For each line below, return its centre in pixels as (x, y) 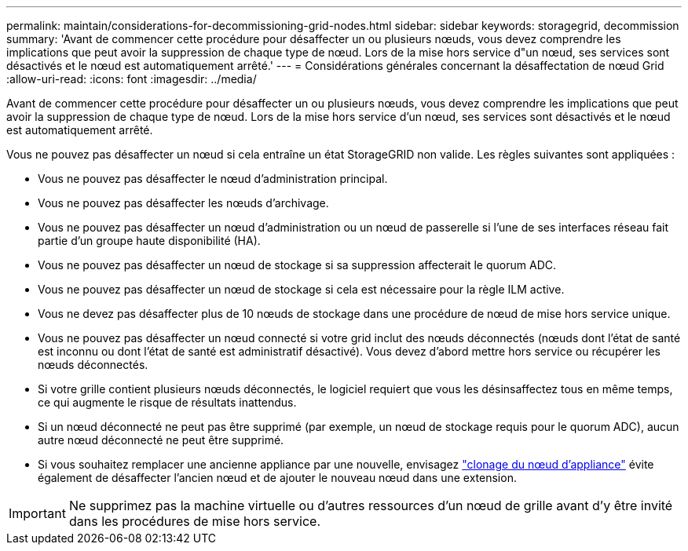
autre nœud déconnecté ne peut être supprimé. (161, 440)
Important (37, 513)
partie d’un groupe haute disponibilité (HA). (149, 241)
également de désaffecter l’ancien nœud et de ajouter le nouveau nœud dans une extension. (277, 478)
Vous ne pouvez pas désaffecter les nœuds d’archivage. (183, 203)
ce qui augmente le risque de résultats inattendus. (167, 402)
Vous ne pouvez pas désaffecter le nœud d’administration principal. (213, 179)
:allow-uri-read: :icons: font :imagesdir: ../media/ (132, 79)
